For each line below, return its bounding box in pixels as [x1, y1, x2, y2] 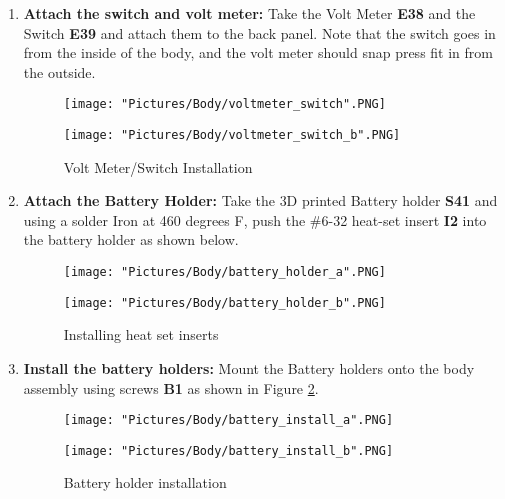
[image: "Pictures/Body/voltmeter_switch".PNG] [63, 97, 386, 112]
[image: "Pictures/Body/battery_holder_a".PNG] [63, 265, 386, 280]
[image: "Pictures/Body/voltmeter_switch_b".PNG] [63, 128, 401, 143]
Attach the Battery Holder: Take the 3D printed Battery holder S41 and [23, 190, 498, 211]
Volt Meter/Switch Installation [63, 156, 253, 177]
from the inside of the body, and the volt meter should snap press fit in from [23, 42, 493, 63]
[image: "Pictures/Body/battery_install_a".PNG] [63, 413, 394, 428]
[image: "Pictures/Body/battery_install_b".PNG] [63, 443, 394, 458]
